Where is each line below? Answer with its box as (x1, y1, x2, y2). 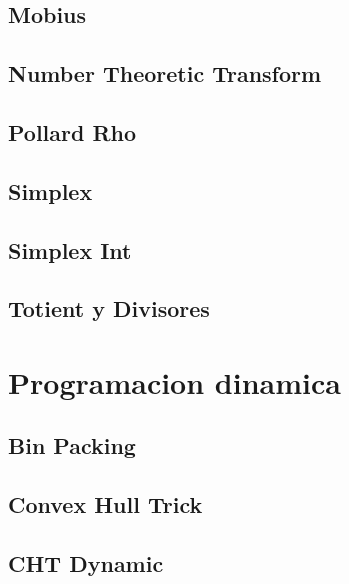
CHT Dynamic (8, 548, 164, 579)
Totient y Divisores (8, 293, 210, 324)
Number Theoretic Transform (8, 58, 322, 89)
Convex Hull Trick (8, 489, 203, 520)
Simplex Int (8, 234, 132, 265)
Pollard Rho (8, 116, 137, 147)
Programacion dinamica (8, 361, 341, 402)
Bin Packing (8, 430, 136, 461)
